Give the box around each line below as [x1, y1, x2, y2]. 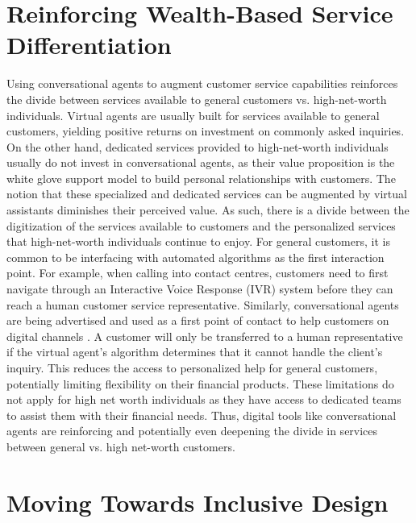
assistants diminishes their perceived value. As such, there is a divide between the [6, 201, 410, 218]
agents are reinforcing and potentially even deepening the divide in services [6, 422, 378, 439]
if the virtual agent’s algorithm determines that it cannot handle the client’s [6, 343, 383, 360]
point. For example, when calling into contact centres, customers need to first [6, 264, 389, 281]
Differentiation [6, 28, 172, 61]
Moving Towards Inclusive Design [6, 485, 389, 518]
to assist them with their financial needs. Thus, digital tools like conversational [6, 406, 397, 423]
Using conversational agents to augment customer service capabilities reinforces [6, 75, 398, 92]
